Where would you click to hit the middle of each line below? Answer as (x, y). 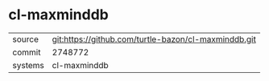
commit (27, 52)
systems (28, 65)
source (25, 39)
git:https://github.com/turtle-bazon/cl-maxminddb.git (154, 39)
